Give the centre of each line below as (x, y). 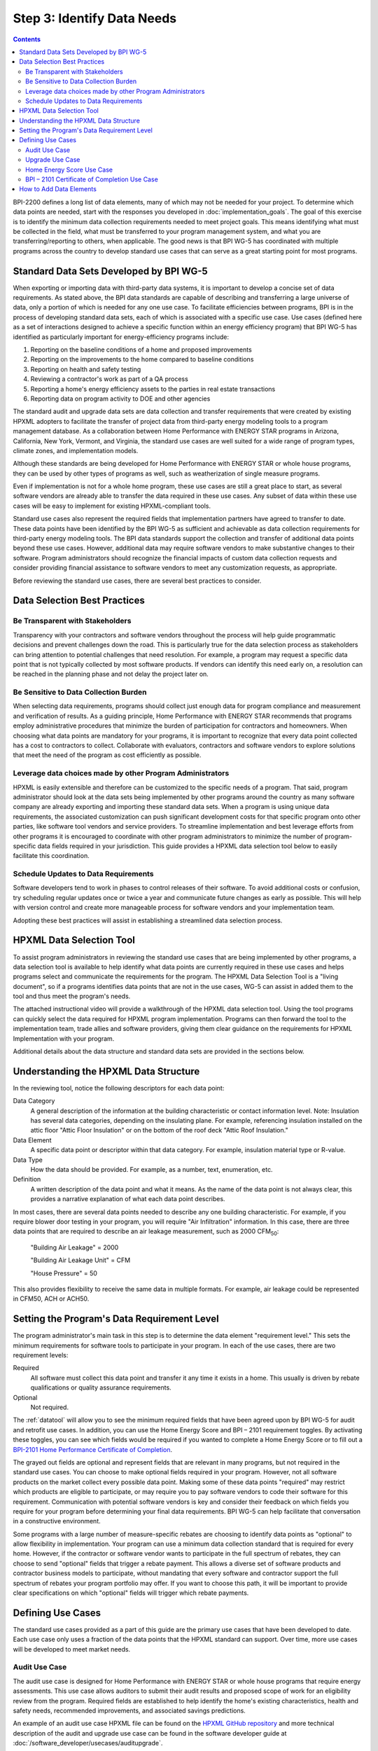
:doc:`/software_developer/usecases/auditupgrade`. (88, 1743)
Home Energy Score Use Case (69, 169)
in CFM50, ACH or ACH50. (51, 1299)
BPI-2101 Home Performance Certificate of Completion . (93, 1449)
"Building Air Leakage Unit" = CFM (80, 1260)
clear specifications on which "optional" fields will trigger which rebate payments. (131, 1593)
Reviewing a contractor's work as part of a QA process (109, 379)
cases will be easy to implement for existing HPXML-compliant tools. (112, 506)
